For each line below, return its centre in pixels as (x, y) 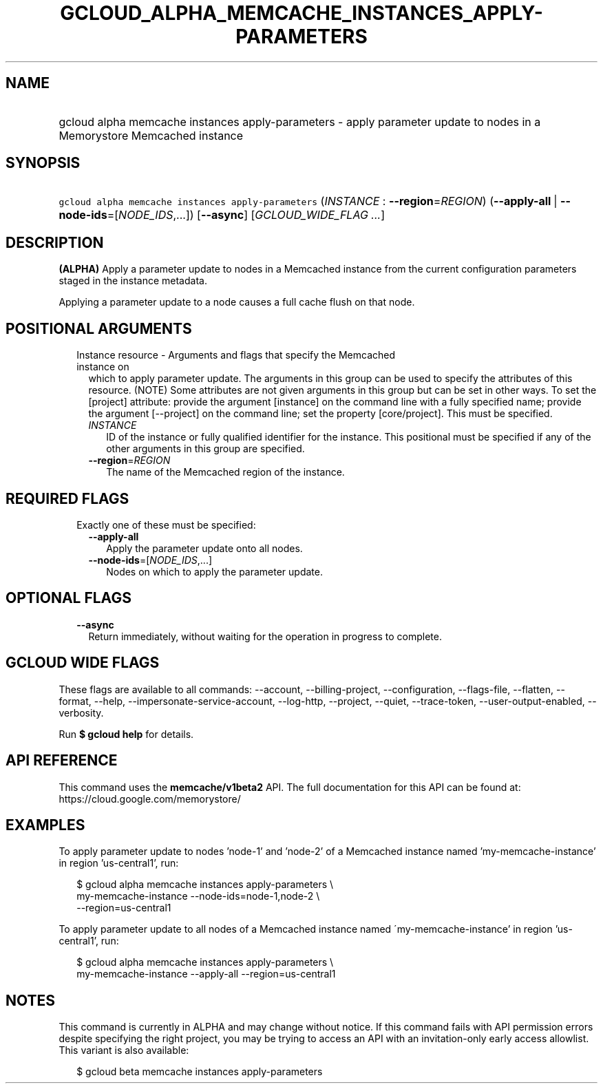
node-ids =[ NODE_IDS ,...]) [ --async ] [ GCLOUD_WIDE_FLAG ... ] (222, 215)
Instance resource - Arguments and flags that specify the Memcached (236, 355)
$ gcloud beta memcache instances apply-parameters (200, 1072)
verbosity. (81, 712)
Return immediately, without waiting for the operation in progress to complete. (265, 636)
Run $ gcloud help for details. (126, 734)
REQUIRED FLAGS (67, 498)
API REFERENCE (62, 761)
